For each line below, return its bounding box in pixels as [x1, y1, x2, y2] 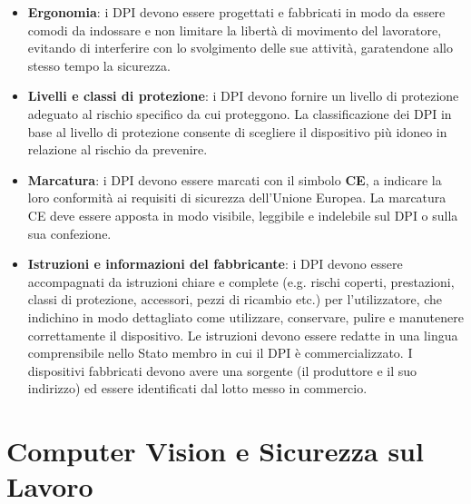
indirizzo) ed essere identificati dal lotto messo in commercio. [27, 379, 368, 398]
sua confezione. [27, 223, 112, 242]
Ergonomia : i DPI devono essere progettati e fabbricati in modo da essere [27, 3, 446, 21]
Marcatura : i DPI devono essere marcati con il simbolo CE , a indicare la [27, 170, 442, 189]
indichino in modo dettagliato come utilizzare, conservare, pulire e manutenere [27, 307, 464, 326]
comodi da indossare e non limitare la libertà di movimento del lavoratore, [27, 20, 442, 39]
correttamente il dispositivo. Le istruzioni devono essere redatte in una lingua [27, 325, 458, 344]
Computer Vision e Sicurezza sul [6, 432, 424, 469]
